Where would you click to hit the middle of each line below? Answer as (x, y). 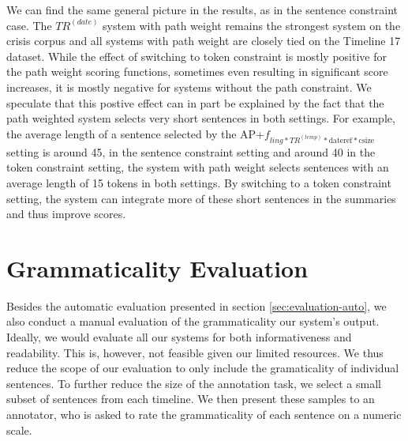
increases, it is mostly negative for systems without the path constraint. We (189, 87)
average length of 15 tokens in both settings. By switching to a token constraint (199, 182)
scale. (19, 430)
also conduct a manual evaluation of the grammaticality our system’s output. (193, 321)
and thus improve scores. (66, 214)
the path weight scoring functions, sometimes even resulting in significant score (197, 72)
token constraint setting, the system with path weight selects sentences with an (198, 167)
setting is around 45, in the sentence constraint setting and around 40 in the (191, 151)
